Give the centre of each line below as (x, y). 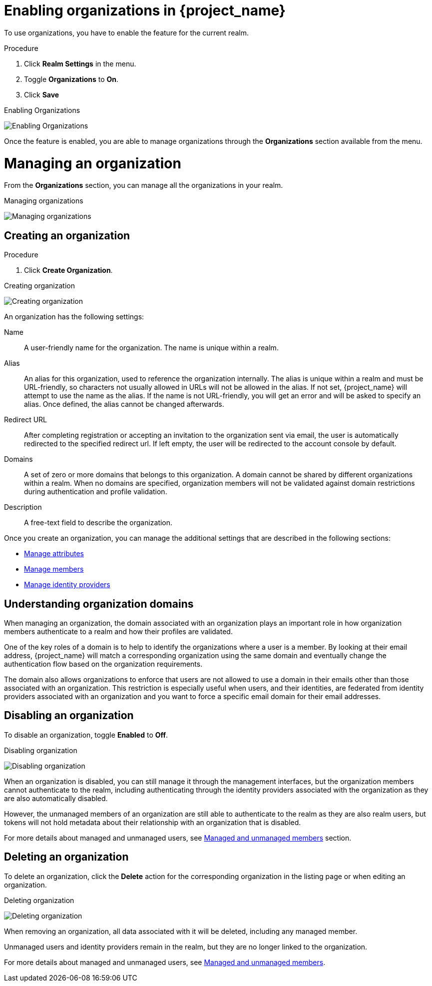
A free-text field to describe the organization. (98, 523)
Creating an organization (67, 235)
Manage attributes (54, 554)
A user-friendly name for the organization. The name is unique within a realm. (151, 348)
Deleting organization (39, 900)
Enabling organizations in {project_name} (145, 10)
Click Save (42, 94)
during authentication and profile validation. (96, 492)
